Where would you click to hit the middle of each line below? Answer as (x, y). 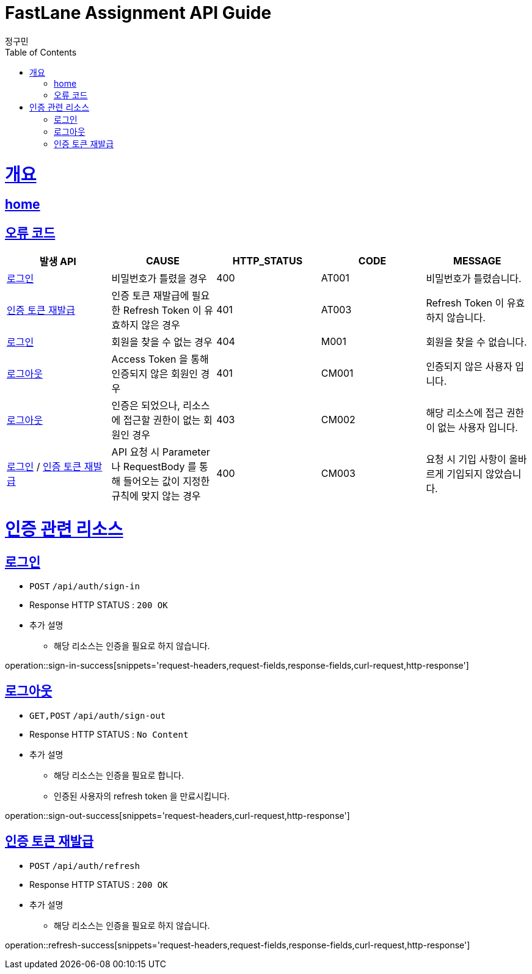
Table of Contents (41, 52)
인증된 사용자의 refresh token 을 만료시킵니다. (142, 796)
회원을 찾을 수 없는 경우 (162, 342)
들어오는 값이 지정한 (166, 482)
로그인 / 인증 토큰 (44, 467)
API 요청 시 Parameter (161, 452)
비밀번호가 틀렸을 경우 (159, 279)
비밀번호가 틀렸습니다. (474, 279)
